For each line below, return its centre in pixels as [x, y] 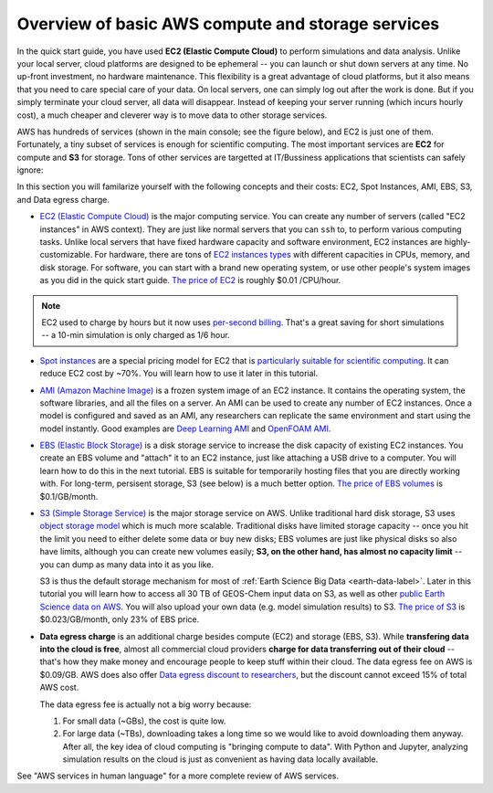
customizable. [66, 255]
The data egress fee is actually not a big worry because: [146, 704]
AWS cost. [59, 687]
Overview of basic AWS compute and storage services [228, 24]
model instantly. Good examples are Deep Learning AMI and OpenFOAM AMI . [185, 428]
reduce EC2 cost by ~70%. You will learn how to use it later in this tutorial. [179, 374]
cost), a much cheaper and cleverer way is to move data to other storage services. [172, 115]
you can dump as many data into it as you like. [127, 564]
